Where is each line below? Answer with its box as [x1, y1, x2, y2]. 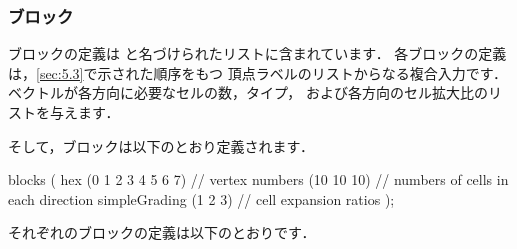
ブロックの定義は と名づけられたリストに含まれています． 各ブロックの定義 [8, 43, 507, 64]
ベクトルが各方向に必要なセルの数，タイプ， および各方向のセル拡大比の [8, 82, 488, 103]
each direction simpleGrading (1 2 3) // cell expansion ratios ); [8, 188, 395, 209]
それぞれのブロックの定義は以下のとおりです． [8, 222, 316, 243]
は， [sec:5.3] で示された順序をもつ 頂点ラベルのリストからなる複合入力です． [8, 62, 508, 83]
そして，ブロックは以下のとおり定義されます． [8, 135, 315, 156]
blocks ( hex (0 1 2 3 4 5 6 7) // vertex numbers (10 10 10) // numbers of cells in [8, 169, 509, 190]
